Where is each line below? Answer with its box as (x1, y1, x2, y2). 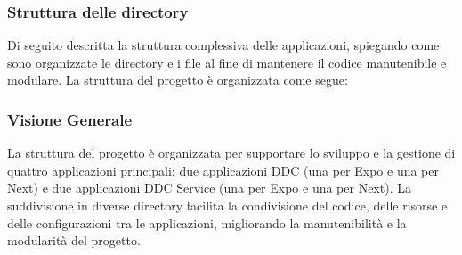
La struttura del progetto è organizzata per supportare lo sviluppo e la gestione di (7, 144, 456, 162)
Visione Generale (7, 108, 133, 130)
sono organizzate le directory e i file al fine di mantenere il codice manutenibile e (7, 53, 447, 71)
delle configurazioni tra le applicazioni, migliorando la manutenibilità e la (7, 213, 407, 232)
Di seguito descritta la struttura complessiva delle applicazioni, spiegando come (7, 36, 440, 54)
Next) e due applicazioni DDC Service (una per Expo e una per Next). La (7, 178, 411, 197)
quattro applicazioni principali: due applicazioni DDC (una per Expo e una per (7, 160, 439, 179)
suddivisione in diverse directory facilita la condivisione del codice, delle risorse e (7, 196, 448, 214)
